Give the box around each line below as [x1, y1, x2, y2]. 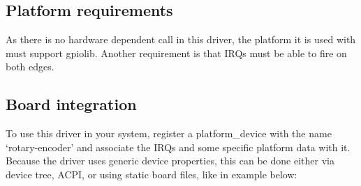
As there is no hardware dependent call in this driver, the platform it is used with [6, 32, 356, 47]
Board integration [6, 93, 137, 115]
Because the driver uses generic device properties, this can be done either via [6, 153, 334, 168]
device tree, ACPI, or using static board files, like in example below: [6, 166, 297, 181]
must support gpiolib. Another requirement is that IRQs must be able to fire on [6, 45, 347, 60]
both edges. [6, 59, 54, 74]
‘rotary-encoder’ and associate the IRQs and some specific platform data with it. [6, 139, 351, 154]
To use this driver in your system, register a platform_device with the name [6, 126, 332, 141]
